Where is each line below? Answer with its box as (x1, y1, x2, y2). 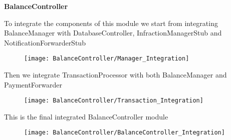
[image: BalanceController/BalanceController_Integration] (24, 129, 225, 136)
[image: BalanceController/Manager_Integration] (24, 55, 189, 62)
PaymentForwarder (4, 79, 63, 89)
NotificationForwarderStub (4, 37, 86, 47)
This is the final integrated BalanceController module (4, 111, 168, 121)
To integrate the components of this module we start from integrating (4, 17, 218, 28)
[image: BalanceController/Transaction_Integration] (24, 97, 203, 104)
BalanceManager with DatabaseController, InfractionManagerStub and (4, 27, 222, 38)
